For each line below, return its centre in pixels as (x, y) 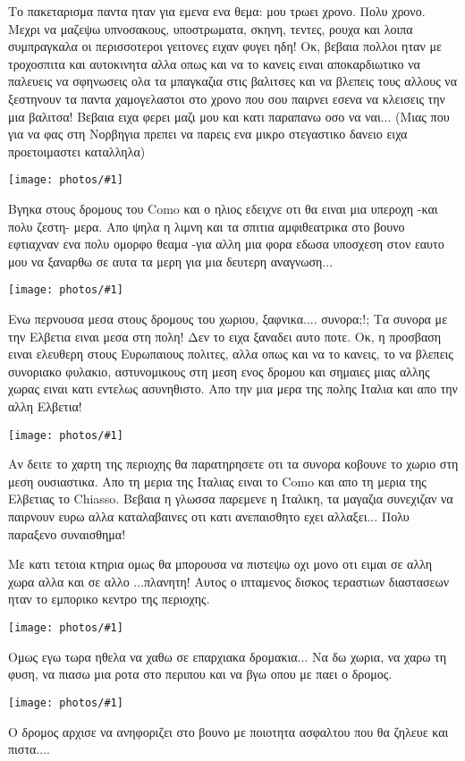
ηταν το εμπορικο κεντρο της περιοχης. (109, 599)
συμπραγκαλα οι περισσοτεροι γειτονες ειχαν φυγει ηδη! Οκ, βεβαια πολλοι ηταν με (225, 46)
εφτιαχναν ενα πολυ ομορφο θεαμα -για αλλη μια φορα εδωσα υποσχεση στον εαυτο (226, 244)
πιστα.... (29, 749)
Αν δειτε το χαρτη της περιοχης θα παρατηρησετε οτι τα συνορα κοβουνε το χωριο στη (233, 464)
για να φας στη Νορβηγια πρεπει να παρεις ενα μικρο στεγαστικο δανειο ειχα (208, 134)
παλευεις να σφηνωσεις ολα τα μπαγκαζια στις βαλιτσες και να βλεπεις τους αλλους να (233, 81)
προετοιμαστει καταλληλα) (77, 151)
